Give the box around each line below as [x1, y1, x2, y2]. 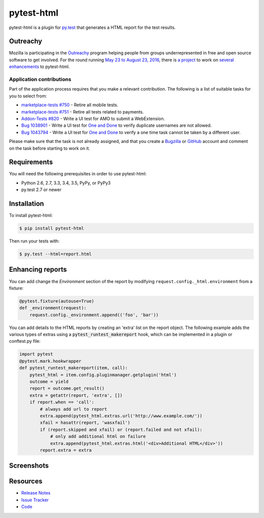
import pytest [19, 352, 53, 357]
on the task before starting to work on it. [9, 145, 90, 151]
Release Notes [21, 490, 51, 496]
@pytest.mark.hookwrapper [19, 358, 82, 364]
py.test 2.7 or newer [21, 187, 62, 193]
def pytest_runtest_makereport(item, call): [19, 365, 128, 371]
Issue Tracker [21, 497, 49, 503]
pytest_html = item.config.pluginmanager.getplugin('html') [29, 372, 177, 377]
